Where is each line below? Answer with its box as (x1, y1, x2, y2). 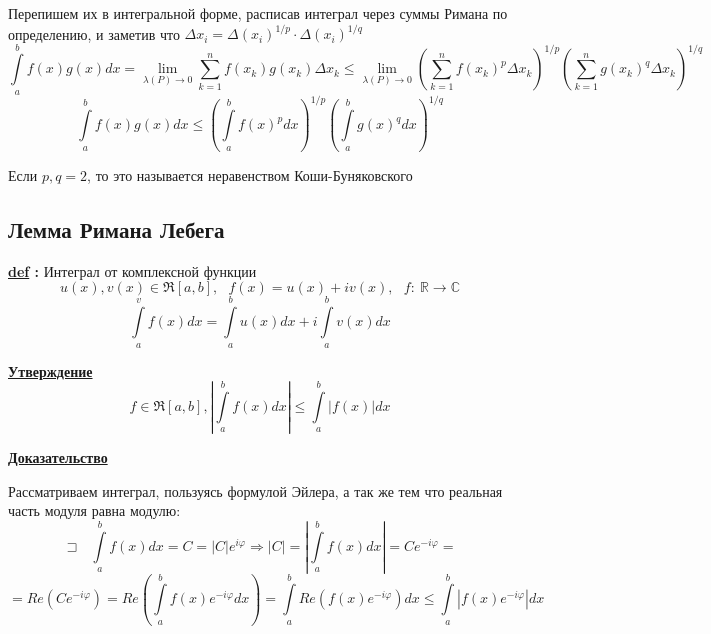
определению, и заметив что (8, 23, 180, 44)
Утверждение (8, 360, 93, 381)
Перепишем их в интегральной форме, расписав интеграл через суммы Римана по (8, 3, 508, 23)
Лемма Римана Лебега (8, 214, 225, 245)
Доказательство (8, 446, 108, 467)
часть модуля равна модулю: (8, 500, 181, 521)
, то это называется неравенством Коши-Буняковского (87, 165, 413, 186)
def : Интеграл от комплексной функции (8, 260, 257, 281)
